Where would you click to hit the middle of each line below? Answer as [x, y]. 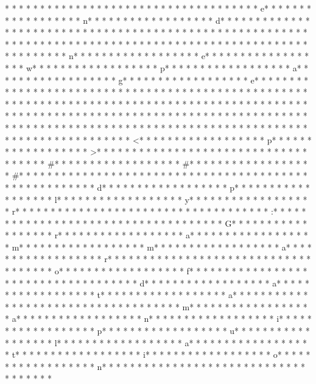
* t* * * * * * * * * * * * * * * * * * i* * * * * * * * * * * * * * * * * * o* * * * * [158, 354]
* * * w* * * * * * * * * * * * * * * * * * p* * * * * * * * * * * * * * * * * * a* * [157, 67]
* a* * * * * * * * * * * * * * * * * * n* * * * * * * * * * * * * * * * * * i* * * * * [158, 318]
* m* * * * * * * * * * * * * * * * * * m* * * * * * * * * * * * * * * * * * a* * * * [158, 247]
